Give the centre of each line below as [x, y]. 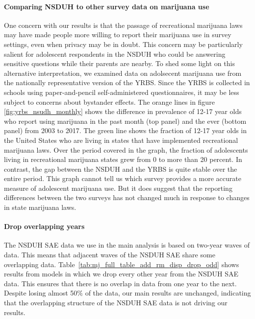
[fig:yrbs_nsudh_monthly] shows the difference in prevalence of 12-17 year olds [123, 111]
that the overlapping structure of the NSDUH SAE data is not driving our [116, 303]
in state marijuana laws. [40, 207]
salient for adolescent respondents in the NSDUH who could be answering [115, 54]
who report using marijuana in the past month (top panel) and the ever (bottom [125, 121]
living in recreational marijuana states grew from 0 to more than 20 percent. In [123, 159]
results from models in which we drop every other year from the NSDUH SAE [121, 274]
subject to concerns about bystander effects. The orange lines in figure [109, 102]
